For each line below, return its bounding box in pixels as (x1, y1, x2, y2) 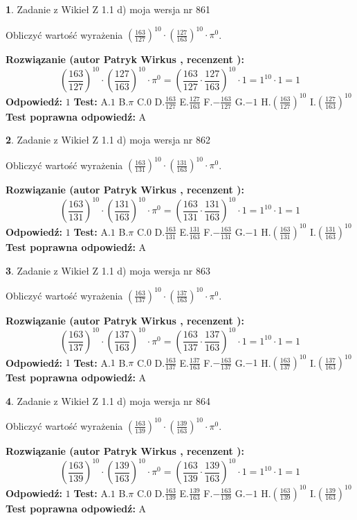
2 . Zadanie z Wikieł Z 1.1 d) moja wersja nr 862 (6, 132, 211, 147)
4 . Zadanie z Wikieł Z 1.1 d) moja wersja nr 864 (6, 393, 211, 408)
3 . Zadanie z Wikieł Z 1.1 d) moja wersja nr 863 (6, 263, 211, 277)
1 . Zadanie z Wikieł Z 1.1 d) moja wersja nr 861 (6, 2, 211, 16)
